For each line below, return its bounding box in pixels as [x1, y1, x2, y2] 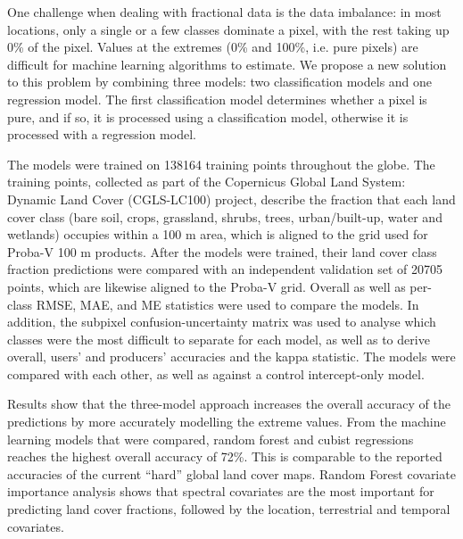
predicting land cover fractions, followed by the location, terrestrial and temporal [7, 500, 451, 518]
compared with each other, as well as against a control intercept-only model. [7, 364, 425, 383]
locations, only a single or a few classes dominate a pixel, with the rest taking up [7, 20, 450, 38]
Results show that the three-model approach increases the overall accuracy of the [7, 394, 451, 413]
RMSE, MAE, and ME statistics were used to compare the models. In [36, 294, 419, 313]
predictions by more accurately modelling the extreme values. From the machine [7, 412, 446, 431]
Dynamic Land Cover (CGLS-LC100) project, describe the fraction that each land [7, 189, 456, 208]
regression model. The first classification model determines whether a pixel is [7, 89, 427, 108]
